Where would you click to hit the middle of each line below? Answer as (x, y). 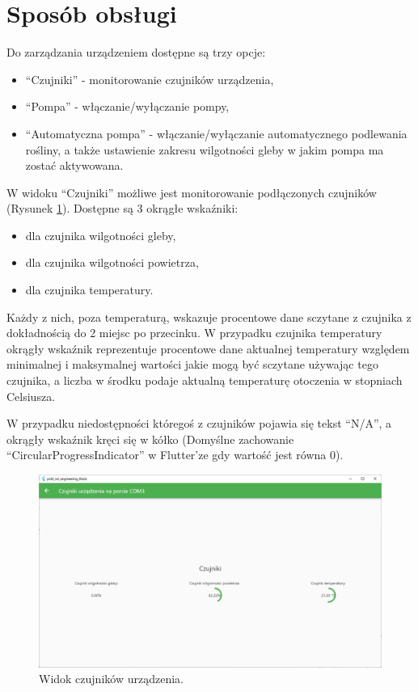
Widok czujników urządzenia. (111, 679)
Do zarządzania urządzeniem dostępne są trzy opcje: (136, 52)
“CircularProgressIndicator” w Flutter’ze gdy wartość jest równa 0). (175, 455)
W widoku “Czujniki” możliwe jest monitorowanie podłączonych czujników (192, 192)
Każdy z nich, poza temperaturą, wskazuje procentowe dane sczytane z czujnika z (209, 316)
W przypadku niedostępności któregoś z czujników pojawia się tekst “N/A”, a (199, 423)
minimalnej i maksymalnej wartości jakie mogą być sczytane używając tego (192, 364)
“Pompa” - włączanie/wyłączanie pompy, (127, 106)
